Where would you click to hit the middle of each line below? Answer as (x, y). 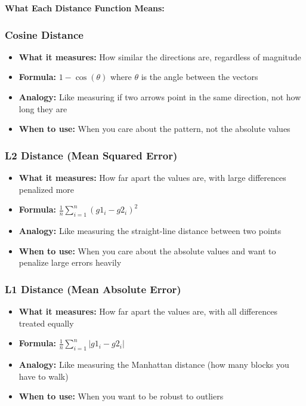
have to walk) (44, 376)
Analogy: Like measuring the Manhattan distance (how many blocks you (154, 364)
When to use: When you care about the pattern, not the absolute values (154, 129)
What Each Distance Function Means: (85, 8)
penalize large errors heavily (70, 262)
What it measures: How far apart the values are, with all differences (148, 311)
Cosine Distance (44, 34)
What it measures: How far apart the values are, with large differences (152, 177)
